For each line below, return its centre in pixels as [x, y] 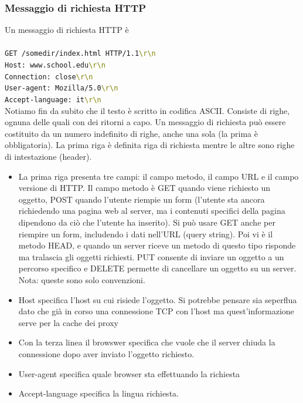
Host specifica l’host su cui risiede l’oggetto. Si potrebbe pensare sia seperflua [158, 299]
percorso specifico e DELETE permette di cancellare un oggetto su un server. [157, 268]
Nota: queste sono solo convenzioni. [82, 280]
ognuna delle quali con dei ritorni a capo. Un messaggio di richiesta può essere [145, 122]
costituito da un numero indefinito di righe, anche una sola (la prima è [131, 133]
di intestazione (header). [48, 157]
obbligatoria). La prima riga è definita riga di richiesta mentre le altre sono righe [150, 145]
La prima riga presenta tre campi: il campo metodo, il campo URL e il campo [159, 176]
